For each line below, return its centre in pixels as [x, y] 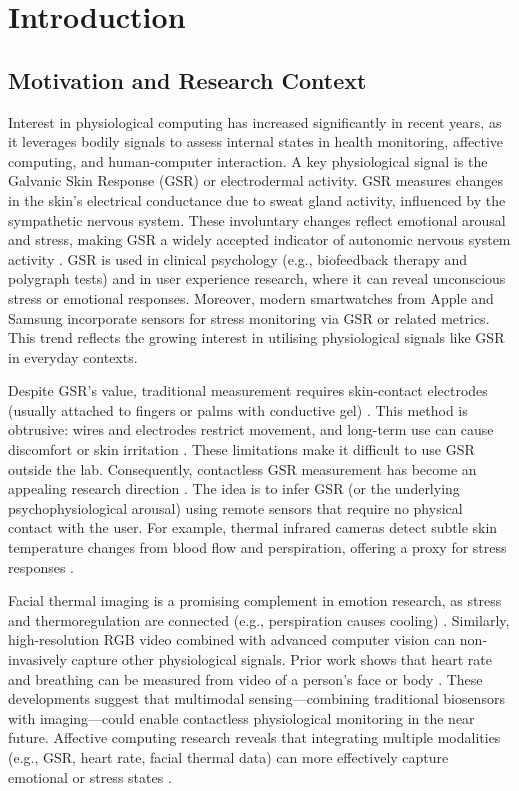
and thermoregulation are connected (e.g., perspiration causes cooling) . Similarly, [259, 619]
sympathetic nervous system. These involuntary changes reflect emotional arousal [257, 219]
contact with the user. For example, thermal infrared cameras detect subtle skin [253, 527]
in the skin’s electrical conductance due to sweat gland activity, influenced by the [257, 199]
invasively [37, 659]
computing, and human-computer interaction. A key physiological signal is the [248, 160]
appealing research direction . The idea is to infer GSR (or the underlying [234, 488]
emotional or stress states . [90, 776]
